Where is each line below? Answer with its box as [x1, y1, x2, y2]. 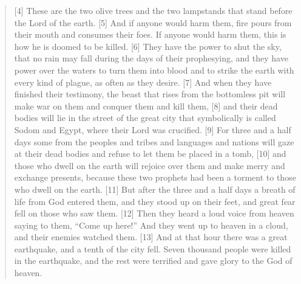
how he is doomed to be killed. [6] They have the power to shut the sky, [14, 40, 282, 52]
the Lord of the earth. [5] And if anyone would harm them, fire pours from [14, 16, 292, 29]
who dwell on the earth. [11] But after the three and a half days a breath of [14, 182, 296, 195]
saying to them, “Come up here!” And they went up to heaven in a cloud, [14, 218, 288, 231]
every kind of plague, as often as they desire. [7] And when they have [14, 75, 272, 88]
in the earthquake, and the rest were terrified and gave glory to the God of [14, 254, 293, 267]
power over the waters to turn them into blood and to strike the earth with [14, 63, 294, 76]
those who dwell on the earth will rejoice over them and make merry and [14, 159, 285, 171]
